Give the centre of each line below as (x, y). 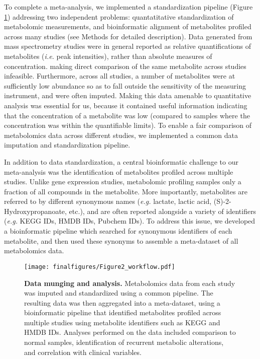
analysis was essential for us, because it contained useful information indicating (126, 105)
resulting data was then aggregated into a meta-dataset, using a (122, 302)
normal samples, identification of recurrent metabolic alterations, (124, 342)
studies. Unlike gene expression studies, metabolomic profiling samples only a (123, 182)
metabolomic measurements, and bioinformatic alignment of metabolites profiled (128, 26)
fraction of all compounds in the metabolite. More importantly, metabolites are (126, 191)
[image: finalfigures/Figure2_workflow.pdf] (100, 267)
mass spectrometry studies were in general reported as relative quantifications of (127, 46)
